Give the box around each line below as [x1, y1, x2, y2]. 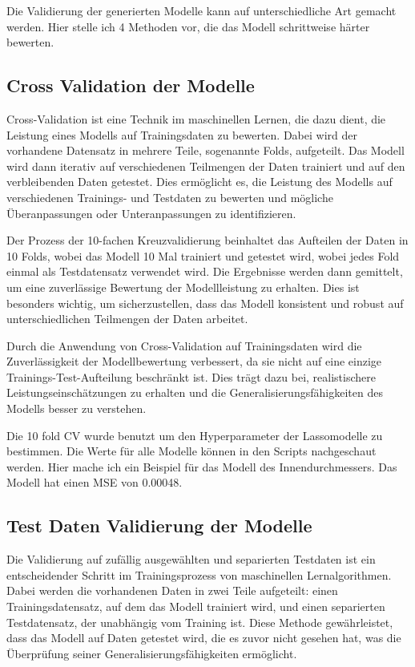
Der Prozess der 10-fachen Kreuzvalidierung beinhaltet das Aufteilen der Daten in [6, 232, 409, 249]
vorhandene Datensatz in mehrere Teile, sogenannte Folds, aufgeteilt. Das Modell [6, 142, 405, 159]
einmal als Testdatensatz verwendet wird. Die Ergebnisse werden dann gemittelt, [6, 263, 403, 280]
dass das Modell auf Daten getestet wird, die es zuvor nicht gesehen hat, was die [6, 629, 401, 646]
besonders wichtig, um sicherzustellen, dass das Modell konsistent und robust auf [6, 294, 404, 311]
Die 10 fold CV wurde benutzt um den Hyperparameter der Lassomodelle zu [6, 426, 383, 443]
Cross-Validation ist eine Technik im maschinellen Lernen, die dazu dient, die [6, 110, 386, 127]
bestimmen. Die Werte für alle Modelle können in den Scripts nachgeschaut [6, 443, 377, 459]
